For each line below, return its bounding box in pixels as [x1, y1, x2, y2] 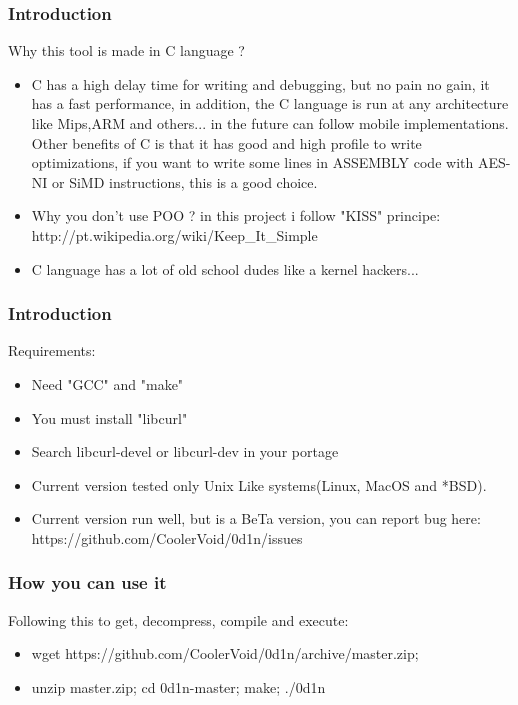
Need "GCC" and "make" [31, 373, 184, 394]
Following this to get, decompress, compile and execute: [8, 609, 349, 630]
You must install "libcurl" [31, 407, 188, 428]
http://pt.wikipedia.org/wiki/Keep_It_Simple [31, 224, 318, 245]
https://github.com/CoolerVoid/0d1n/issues [31, 527, 303, 548]
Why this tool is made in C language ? [8, 40, 245, 61]
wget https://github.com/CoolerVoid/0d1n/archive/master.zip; [31, 643, 419, 664]
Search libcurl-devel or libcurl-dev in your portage [31, 441, 339, 462]
